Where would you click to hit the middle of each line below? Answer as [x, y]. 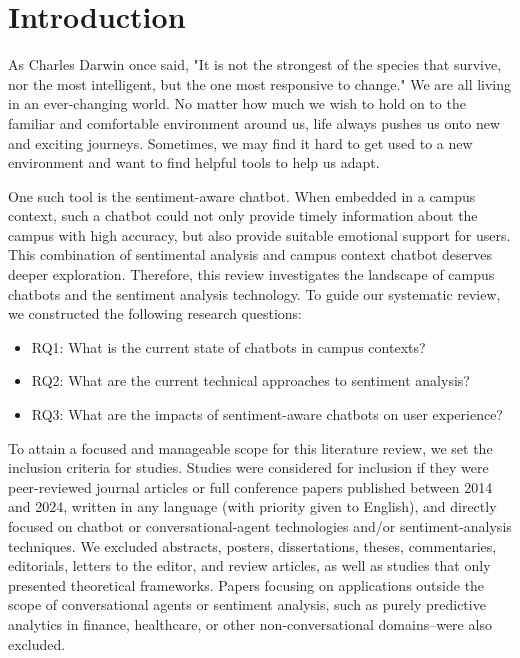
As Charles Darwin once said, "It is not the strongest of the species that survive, [255, 64]
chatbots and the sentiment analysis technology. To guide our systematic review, [254, 293]
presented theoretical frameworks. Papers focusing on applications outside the [246, 584]
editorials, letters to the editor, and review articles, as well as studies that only [249, 565]
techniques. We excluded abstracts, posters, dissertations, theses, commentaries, [252, 545]
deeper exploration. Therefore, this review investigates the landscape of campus [251, 274]
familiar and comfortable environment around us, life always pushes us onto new [254, 122]
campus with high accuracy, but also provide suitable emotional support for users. [259, 234]
